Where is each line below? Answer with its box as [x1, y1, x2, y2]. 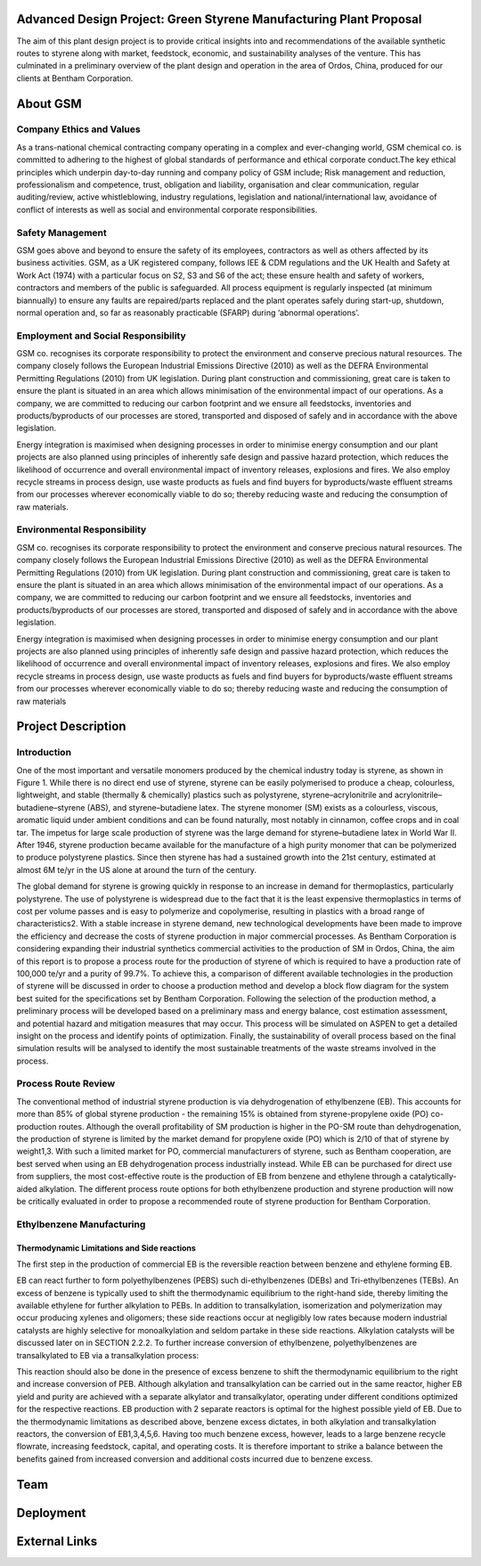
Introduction [16, 746, 71, 759]
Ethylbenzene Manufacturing [16, 1218, 146, 1230]
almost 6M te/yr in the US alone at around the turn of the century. [16, 864, 257, 875]
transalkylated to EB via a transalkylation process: [16, 1350, 200, 1360]
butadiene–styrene [16, 802, 86, 812]
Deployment [16, 1505, 86, 1521]
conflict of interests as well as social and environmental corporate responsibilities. [16, 204, 318, 215]
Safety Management [16, 226, 107, 239]
